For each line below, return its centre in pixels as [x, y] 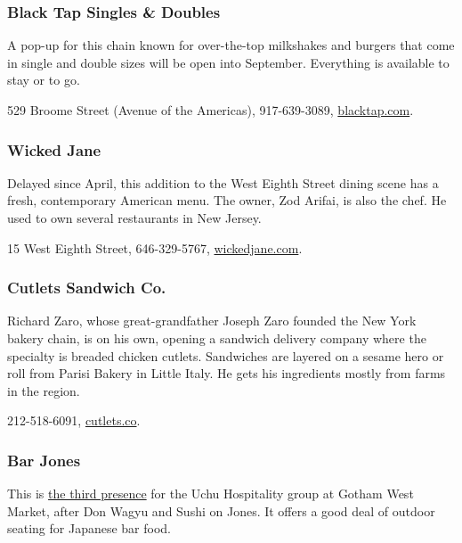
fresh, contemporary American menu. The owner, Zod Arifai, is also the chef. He [227, 200]
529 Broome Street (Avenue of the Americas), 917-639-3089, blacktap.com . [211, 110]
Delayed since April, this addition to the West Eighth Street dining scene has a [223, 182]
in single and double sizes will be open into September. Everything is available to [228, 62]
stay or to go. [44, 80]
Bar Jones [44, 460]
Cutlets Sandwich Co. [87, 288]
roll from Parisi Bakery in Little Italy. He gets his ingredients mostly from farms [227, 373]
